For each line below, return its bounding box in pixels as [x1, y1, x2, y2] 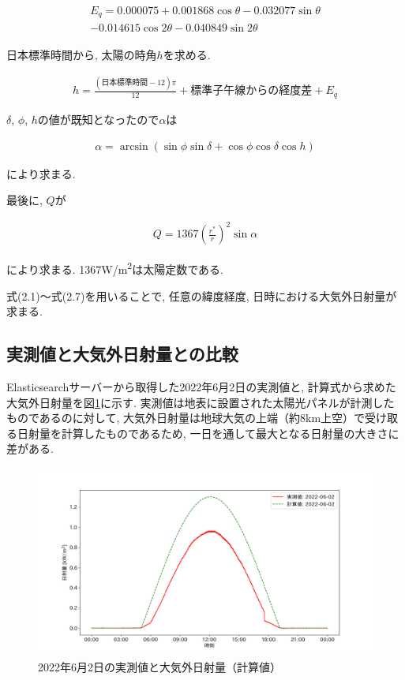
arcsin [119, 140, 148, 152]
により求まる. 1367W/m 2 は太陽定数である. [6, 259, 223, 277]
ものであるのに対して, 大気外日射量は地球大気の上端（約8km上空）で [6, 409, 366, 426]
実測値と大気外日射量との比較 [6, 342, 238, 366]
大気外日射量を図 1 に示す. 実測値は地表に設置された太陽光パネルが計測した [6, 394, 395, 410]
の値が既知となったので [37, 110, 159, 127]
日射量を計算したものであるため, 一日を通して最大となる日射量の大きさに [17, 424, 399, 441]
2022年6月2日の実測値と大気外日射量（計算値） [38, 658, 281, 674]
